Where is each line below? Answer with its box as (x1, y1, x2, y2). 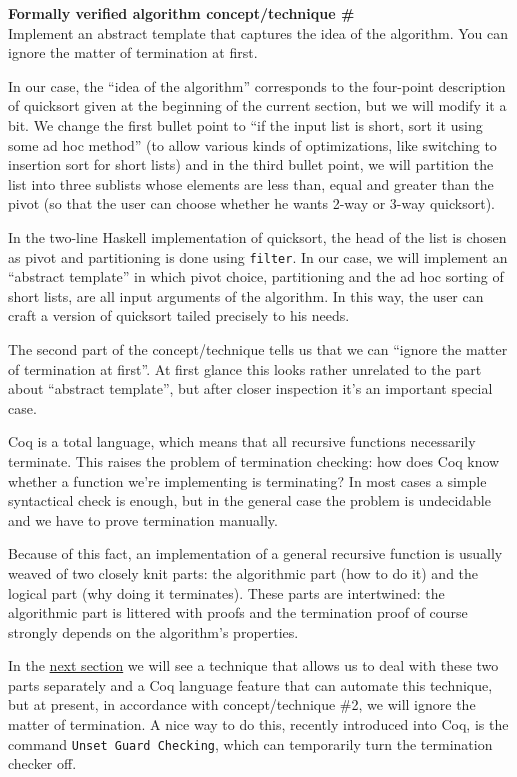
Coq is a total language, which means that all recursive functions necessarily (8, 431, 476, 452)
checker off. (8, 753, 77, 774)
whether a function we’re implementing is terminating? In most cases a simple (8, 470, 487, 491)
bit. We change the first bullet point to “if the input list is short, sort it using (8, 114, 483, 135)
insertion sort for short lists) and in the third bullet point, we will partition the (8, 154, 494, 175)
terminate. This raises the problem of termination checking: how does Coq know (8, 450, 500, 471)
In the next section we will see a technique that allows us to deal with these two (8, 655, 499, 676)
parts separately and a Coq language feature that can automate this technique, (8, 674, 493, 695)
